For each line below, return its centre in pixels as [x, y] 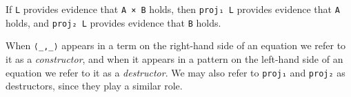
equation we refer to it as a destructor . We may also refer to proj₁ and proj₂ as [175, 72]
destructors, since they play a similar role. [94, 86]
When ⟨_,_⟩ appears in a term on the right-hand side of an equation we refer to [176, 45]
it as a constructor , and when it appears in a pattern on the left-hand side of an [174, 58]
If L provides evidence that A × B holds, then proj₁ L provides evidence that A [173, 9]
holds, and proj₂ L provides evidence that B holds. [113, 22]
